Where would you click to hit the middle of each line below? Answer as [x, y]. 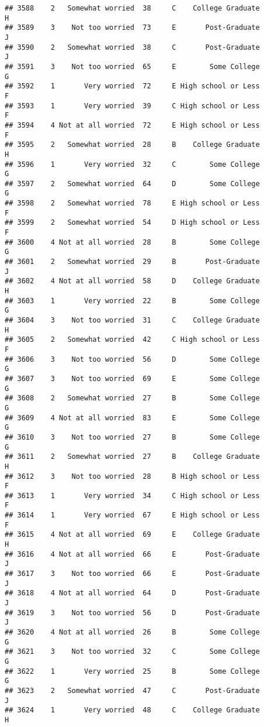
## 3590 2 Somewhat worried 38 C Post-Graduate [132, 47]
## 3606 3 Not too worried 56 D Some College [132, 359]
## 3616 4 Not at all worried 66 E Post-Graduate [132, 554]
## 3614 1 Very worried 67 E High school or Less [132, 515]
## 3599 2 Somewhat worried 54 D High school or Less [132, 223]
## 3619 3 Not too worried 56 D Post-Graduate [132, 613]
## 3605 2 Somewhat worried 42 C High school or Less [132, 340]
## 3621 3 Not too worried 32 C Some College [132, 652]
